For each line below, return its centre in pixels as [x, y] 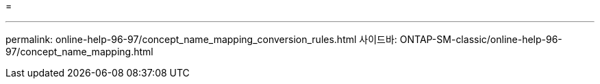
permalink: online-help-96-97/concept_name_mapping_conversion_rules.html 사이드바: [201, 39]
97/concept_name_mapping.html [79, 52]
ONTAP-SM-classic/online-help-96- [481, 39]
